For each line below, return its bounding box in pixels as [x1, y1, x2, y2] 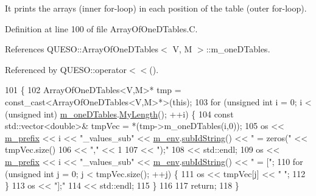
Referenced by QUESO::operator [5, 63, 127, 75]
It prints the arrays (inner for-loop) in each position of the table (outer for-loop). [5, 2, 307, 14]
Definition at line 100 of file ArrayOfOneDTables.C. [5, 22, 198, 35]
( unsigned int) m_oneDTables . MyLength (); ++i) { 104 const [5, 107, 234, 120]
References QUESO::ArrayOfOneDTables [5, 43, 159, 55]
